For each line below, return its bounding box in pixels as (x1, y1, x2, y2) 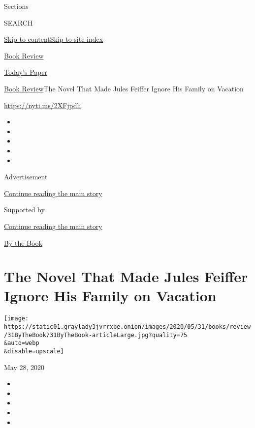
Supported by (4, 204, 45, 215)
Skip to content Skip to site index (4, 34, 103, 44)
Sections (4, 1, 29, 11)
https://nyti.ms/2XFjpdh (4, 100, 81, 110)
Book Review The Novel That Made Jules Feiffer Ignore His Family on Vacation (4, 83, 244, 93)
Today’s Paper (4, 67, 48, 77)
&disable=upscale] (4, 348, 64, 355)
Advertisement (4, 171, 48, 182)
